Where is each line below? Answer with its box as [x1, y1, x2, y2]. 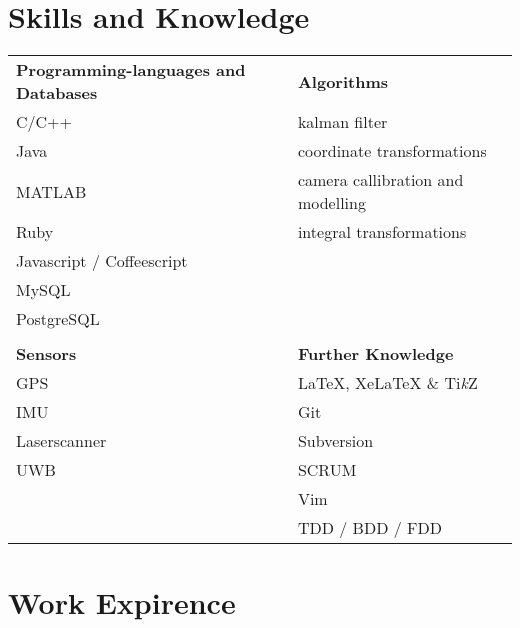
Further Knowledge [297, 342, 454, 366]
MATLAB [16, 179, 87, 203]
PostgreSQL [16, 307, 100, 331]
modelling [297, 191, 366, 215]
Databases [16, 81, 98, 105]
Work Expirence [8, 582, 236, 623]
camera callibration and [297, 168, 464, 192]
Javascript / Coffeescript [16, 249, 188, 273]
